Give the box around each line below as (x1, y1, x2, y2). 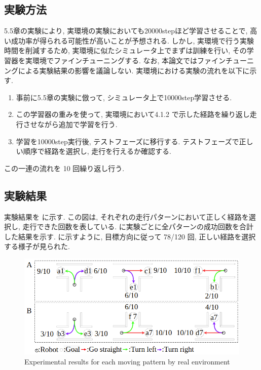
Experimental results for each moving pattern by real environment (24, 356, 230, 366)
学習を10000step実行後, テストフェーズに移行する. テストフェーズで (16, 136, 239, 146)
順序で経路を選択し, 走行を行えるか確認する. (23, 146, 171, 156)
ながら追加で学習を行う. (37, 118, 118, 129)
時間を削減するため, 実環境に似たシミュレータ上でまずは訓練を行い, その (4, 45, 247, 56)
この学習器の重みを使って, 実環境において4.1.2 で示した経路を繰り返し (16, 109, 250, 119)
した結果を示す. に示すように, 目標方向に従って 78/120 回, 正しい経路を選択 (4, 231, 256, 241)
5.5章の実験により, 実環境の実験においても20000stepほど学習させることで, (4, 25, 248, 36)
